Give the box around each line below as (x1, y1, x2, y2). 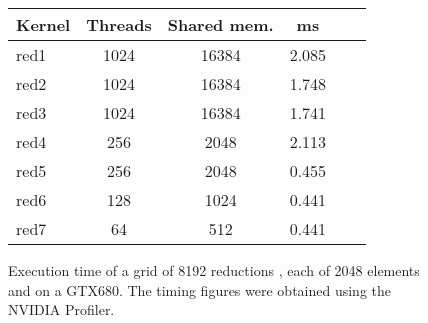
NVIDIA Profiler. (8, 299, 115, 320)
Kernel (16, 13, 71, 36)
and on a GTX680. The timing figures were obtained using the (8, 279, 391, 300)
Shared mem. (167, 13, 274, 36)
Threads (86, 13, 152, 36)
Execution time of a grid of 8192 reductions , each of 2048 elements (8, 260, 420, 280)
